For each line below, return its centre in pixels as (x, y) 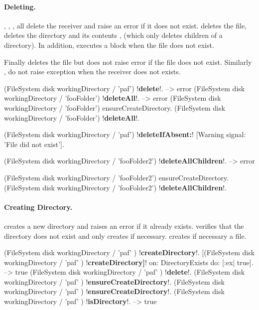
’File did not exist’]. (34, 144)
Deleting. (20, 6)
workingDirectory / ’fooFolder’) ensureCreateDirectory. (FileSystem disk (115, 107)
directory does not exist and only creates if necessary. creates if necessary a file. (125, 235)
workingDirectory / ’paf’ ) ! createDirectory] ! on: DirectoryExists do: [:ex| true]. (129, 262)
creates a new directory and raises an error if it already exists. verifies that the (124, 226)
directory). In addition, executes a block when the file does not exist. (109, 45)
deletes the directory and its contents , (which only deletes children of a (113, 35)
